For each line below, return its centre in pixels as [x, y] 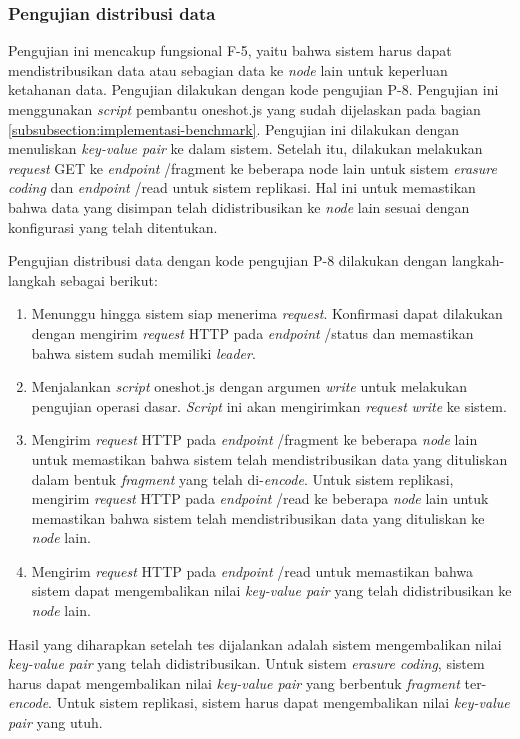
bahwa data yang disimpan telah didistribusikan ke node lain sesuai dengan [239, 206]
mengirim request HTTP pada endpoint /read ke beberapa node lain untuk [260, 498]
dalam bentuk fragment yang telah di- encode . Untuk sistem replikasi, [242, 478]
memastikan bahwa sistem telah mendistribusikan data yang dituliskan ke [258, 517]
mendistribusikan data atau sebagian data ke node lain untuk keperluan [228, 69]
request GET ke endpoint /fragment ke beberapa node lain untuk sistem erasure [252, 167]
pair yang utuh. [55, 722]
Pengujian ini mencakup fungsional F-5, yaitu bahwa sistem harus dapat [230, 50]
